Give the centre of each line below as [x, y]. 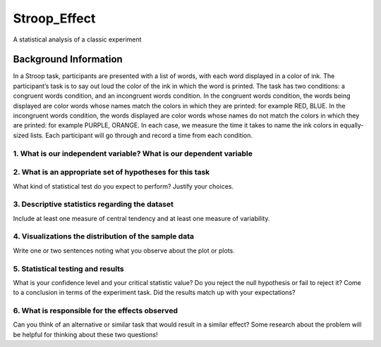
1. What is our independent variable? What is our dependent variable [133, 153]
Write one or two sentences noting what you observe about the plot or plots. [124, 251]
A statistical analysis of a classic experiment [77, 39]
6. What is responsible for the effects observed [95, 311]
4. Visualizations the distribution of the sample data [103, 236]
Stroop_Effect [54, 18]
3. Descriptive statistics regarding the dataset [93, 204]
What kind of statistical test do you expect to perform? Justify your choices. [123, 186]
